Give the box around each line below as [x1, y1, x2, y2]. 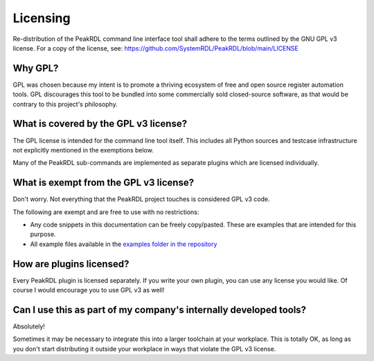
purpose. [30, 230, 56, 238]
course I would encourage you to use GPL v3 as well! [12, 286, 165, 294]
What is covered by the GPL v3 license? [12, 118, 187, 130]
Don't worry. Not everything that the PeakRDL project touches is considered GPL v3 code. [12, 195, 270, 204]
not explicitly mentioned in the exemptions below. [12, 146, 154, 154]
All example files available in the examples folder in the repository [30, 240, 217, 248]
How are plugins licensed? [12, 258, 130, 270]
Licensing [12, 10, 71, 26]
